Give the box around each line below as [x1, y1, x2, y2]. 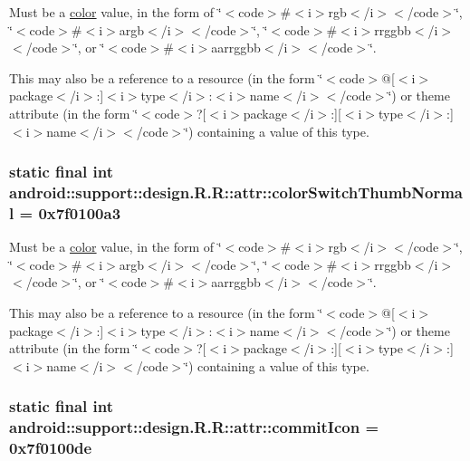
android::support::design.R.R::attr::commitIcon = [9, 416, 379, 438]
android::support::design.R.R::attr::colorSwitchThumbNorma [9, 181, 463, 203]
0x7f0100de [9, 437, 92, 459]
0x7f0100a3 [38, 201, 121, 224]
